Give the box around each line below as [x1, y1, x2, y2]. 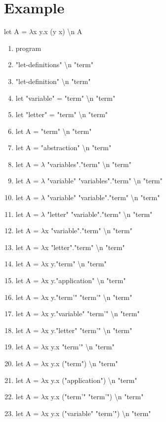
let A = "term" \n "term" [15, 126, 92, 136]
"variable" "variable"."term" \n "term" [47, 192, 160, 203]
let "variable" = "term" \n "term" [15, 92, 116, 103]
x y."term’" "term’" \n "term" [44, 292, 132, 302]
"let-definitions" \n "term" [15, 59, 93, 70]
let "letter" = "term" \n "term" [15, 109, 108, 120]
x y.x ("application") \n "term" [44, 375, 137, 385]
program [15, 42, 41, 53]
